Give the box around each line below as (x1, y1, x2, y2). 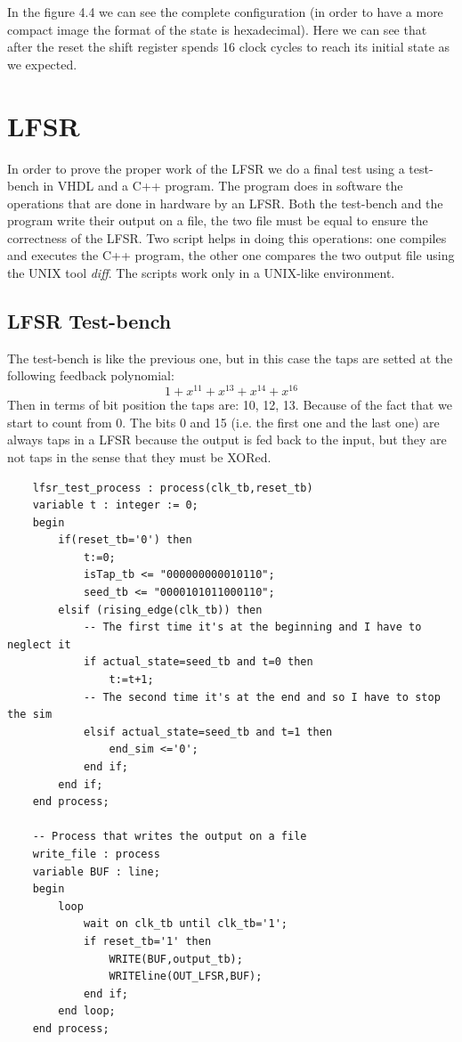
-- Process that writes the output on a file (32, 830, 307, 843)
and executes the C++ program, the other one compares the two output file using (7, 246, 455, 265)
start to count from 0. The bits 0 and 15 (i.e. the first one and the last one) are (7, 412, 440, 431)
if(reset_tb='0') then (58, 533, 192, 547)
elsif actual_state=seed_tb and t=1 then (83, 725, 333, 738)
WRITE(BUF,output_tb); (109, 952, 243, 965)
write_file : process (32, 847, 160, 860)
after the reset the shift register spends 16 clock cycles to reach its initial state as (7, 37, 450, 56)
